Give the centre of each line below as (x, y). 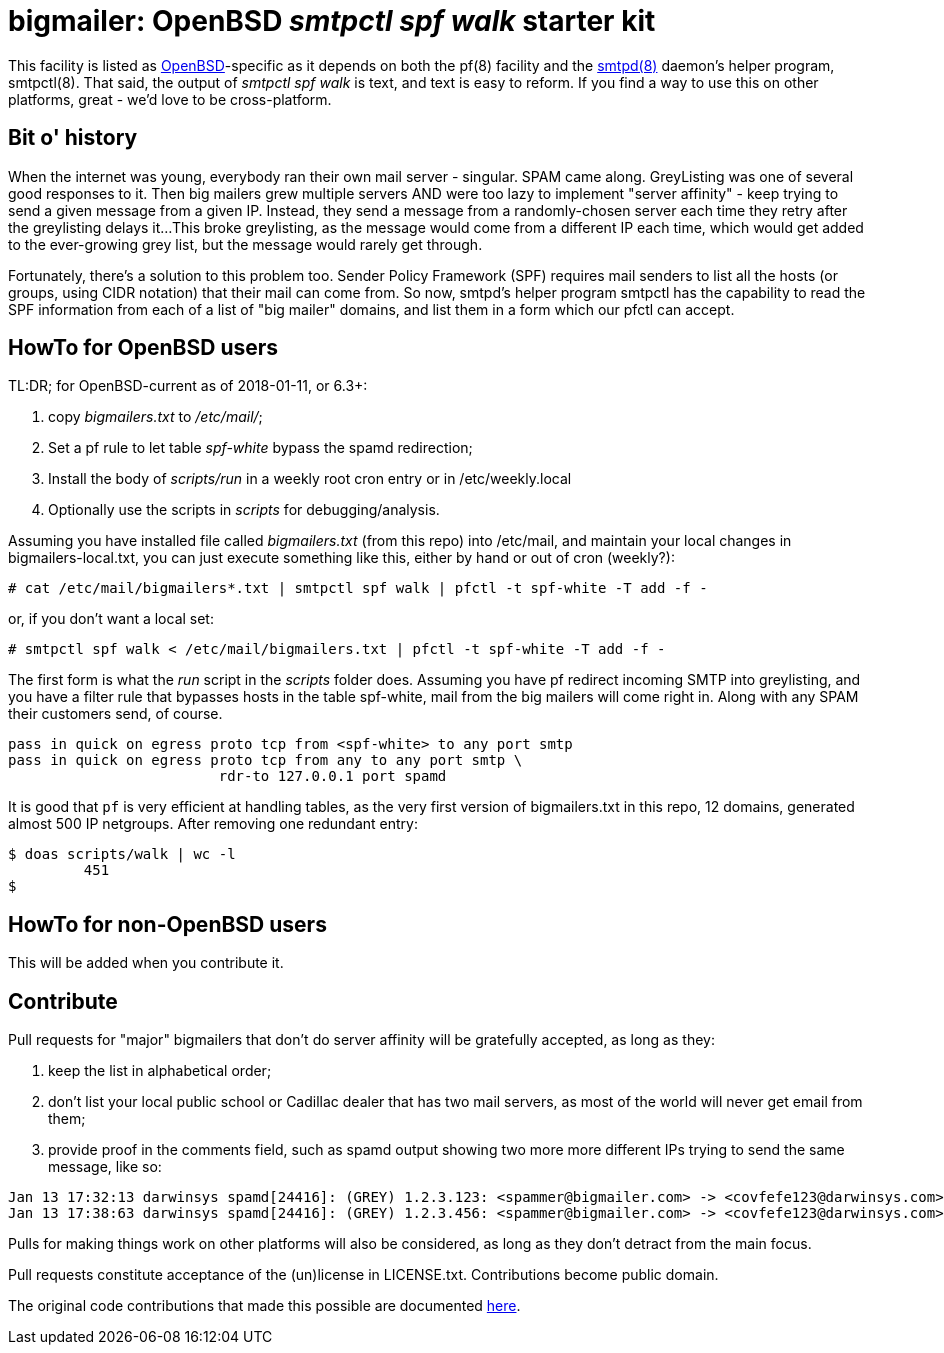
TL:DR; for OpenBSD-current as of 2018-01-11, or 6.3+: (188, 386)
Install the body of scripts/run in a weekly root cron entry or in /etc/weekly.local (310, 479)
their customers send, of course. (115, 714)
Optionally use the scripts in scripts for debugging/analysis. (244, 510)
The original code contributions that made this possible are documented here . (264, 1306)
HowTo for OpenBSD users (143, 348)
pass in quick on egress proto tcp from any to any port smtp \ (265, 760)
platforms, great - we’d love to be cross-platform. (170, 99)
